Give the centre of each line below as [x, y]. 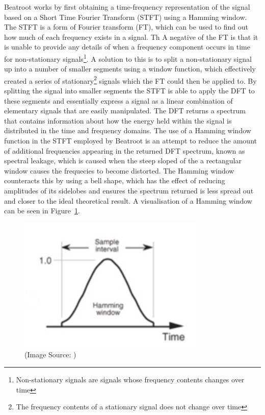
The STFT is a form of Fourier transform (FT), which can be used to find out [126, 27]
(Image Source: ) [50, 355]
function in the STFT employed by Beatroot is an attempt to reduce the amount [130, 141]
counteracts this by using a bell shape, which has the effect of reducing [115, 180]
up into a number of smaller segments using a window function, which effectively [130, 69]
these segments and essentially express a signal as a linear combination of [118, 100]
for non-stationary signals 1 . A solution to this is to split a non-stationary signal [128, 58]
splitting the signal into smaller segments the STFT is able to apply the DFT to [129, 91]
